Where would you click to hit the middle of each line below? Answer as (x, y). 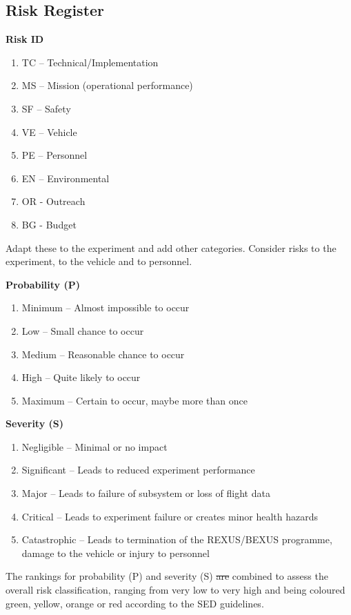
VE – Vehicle (49, 131)
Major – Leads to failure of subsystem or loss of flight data (146, 493)
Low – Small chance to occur (83, 330)
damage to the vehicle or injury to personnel (116, 553)
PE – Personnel (54, 155)
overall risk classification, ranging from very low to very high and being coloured (175, 590)
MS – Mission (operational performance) (107, 85)
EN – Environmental (66, 178)
